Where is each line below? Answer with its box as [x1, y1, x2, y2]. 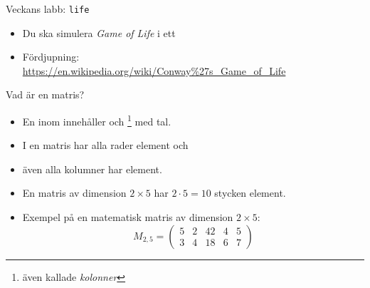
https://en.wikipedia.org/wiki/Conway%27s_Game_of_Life [22, 63, 286, 78]
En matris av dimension [22, 185, 127, 200]
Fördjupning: [22, 49, 80, 64]
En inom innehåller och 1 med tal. [22, 112, 171, 128]
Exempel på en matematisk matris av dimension [22, 210, 233, 225]
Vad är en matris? [6, 87, 85, 102]
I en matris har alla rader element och [22, 138, 189, 153]
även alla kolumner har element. [22, 161, 162, 176]
